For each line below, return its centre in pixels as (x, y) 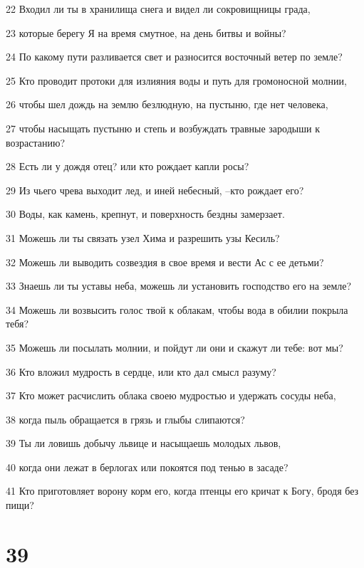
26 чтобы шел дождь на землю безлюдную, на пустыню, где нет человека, (167, 104)
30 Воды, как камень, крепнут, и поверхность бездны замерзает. (145, 214)
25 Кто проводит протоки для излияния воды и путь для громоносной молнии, (176, 80)
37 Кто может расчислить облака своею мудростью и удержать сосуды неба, (171, 395)
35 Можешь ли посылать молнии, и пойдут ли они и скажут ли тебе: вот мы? (175, 347)
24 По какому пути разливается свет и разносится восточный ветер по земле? (174, 57)
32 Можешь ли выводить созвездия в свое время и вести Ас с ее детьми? (165, 262)
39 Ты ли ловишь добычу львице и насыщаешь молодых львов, (144, 443)
